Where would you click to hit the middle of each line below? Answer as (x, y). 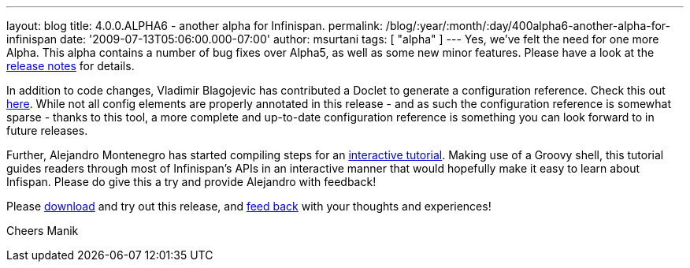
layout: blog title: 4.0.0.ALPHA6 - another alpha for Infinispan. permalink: (195, 26)
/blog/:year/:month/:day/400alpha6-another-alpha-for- (528, 26)
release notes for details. (70, 66)
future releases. (47, 130)
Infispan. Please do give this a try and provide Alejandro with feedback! (191, 182)
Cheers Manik (43, 231)
